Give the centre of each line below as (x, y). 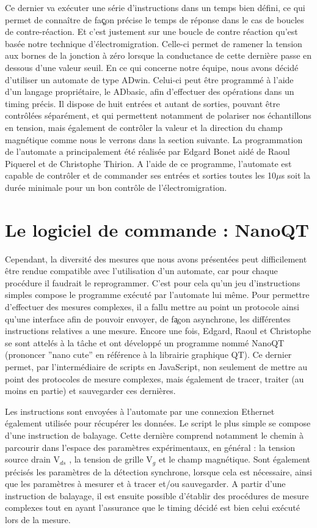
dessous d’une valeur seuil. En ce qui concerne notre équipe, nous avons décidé (152, 67)
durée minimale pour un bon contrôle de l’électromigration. (116, 187)
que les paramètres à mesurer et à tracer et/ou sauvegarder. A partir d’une (145, 484)
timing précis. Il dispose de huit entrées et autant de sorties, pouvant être (143, 103)
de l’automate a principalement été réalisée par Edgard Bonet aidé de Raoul (148, 151)
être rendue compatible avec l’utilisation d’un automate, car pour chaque (141, 271)
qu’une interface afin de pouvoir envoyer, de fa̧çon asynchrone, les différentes (148, 318)
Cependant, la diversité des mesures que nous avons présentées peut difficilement (156, 258)
